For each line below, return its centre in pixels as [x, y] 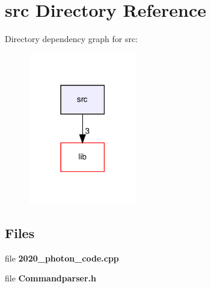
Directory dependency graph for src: [71, 39]
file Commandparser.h [50, 278]
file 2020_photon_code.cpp [62, 258]
